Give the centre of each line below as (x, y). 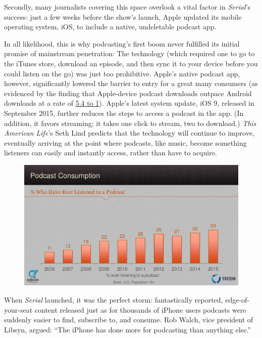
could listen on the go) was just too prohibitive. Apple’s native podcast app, (122, 73)
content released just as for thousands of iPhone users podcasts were (140, 309)
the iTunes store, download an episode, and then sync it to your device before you (131, 63)
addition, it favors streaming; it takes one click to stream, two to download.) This (130, 123)
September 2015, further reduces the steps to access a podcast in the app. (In (124, 113)
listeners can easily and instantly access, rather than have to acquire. (111, 153)
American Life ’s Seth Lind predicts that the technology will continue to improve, (129, 133)
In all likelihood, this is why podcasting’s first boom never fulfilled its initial (122, 43)
